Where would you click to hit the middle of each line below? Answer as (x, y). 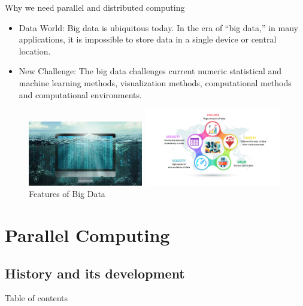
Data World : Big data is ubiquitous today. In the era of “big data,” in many (158, 27)
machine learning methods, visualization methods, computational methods (155, 82)
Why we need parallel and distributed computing (95, 7)
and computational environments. (80, 94)
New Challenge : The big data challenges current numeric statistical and (150, 71)
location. (35, 51)
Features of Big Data (67, 194)
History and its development (95, 273)
